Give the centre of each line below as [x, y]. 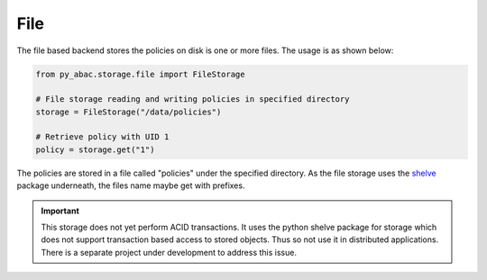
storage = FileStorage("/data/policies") [129, 112]
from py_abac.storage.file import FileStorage [140, 74]
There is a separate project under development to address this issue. [169, 252]
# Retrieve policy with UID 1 [102, 137]
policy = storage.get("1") [95, 149]
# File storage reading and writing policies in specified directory [193, 99]
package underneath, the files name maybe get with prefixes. [131, 185]
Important [60, 211]
